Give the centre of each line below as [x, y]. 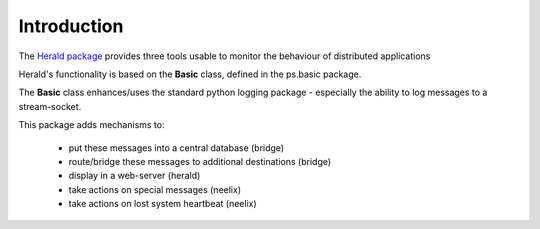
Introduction [71, 26]
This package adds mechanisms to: [91, 125]
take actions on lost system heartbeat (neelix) [162, 204]
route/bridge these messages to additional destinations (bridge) [200, 161]
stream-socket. [50, 106]
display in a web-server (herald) [134, 176]
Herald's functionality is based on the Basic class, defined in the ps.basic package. [190, 74]
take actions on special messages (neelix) [155, 189]
